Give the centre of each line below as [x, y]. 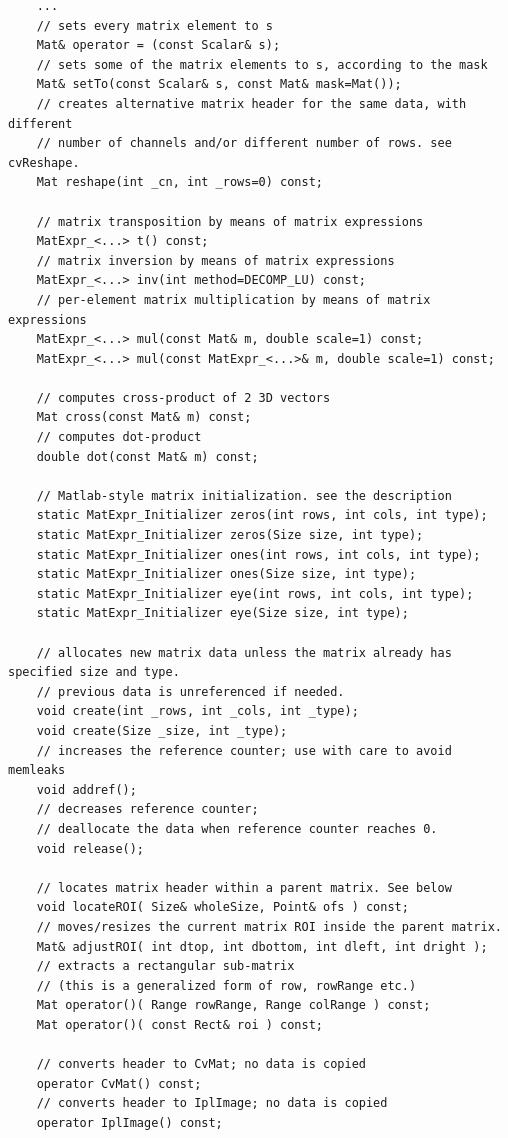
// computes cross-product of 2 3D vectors [183, 397]
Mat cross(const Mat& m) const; [144, 417]
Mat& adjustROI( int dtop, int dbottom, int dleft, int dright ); [262, 946]
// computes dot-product [119, 437]
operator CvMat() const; [119, 1083]
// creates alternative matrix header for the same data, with [251, 103]
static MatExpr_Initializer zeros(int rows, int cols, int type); [262, 515]
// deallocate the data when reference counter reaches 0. [237, 828]
